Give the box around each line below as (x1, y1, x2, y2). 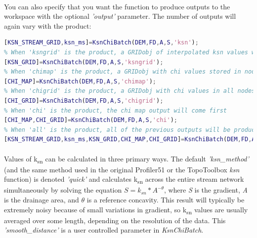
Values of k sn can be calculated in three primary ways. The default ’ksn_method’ (4, 153, 249, 165)
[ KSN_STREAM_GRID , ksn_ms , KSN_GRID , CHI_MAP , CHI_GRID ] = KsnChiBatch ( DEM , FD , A (4, 136, 256, 143)
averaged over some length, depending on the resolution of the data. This (4, 215, 226, 225)
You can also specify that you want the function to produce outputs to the (4, 1, 230, 11)
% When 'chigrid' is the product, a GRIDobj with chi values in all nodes (4, 87, 256, 95)
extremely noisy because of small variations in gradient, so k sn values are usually (4, 204, 248, 216)
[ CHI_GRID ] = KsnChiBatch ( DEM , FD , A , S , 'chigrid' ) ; (4, 97, 164, 104)
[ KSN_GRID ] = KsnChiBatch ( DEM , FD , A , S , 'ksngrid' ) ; (4, 58, 164, 66)
